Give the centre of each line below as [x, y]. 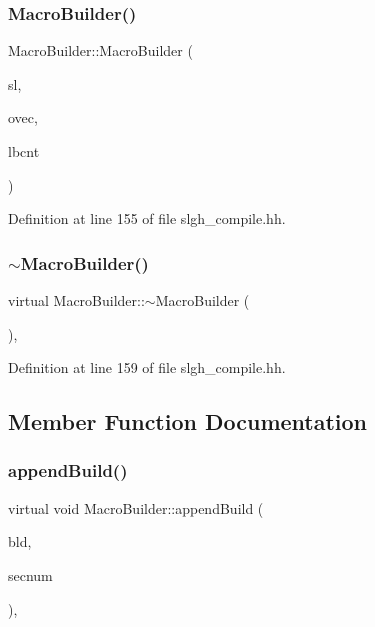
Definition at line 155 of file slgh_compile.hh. [147, 218]
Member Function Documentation [188, 421]
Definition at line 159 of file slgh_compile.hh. [147, 367]
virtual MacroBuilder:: [76, 300]
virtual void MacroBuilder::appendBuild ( [136, 507]
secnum [30, 574]
